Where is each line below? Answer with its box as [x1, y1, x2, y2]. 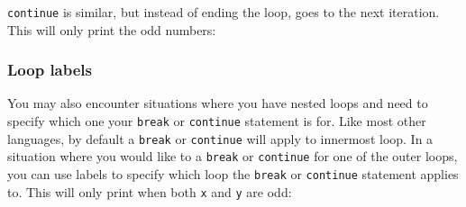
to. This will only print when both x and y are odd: [7, 182, 292, 201]
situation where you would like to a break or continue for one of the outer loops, [7, 147, 458, 166]
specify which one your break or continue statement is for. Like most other [7, 112, 426, 130]
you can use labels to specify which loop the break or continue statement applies [7, 165, 459, 184]
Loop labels [7, 58, 92, 81]
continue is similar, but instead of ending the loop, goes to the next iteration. [7, 3, 440, 21]
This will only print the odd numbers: [7, 20, 216, 39]
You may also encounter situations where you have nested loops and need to [7, 94, 428, 112]
